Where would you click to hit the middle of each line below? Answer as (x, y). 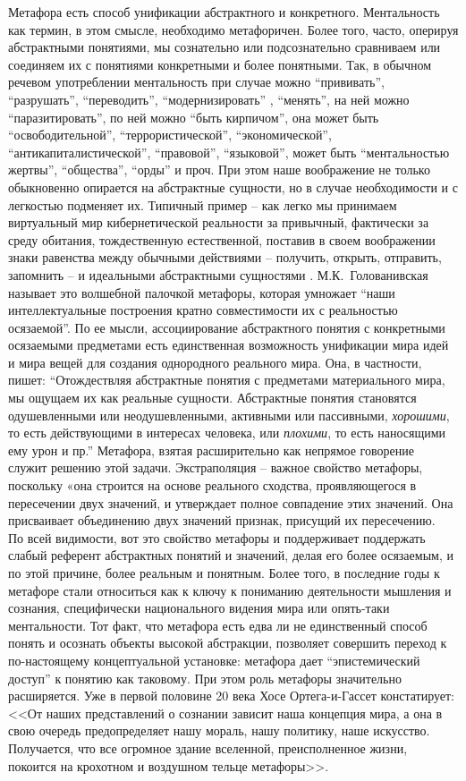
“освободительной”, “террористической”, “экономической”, (170, 135)
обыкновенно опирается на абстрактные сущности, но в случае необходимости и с (233, 187)
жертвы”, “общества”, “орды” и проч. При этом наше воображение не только (219, 170)
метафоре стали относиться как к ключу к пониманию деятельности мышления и (230, 590)
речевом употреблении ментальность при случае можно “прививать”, (196, 82)
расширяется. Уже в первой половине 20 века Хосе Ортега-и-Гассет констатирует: (231, 696)
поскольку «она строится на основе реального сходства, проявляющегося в (212, 485)
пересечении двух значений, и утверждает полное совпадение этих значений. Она (231, 502)
